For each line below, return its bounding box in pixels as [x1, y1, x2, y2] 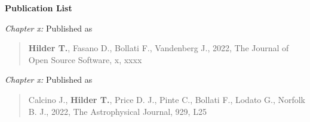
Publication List [5, 2, 72, 14]
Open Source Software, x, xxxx [28, 53, 142, 65]
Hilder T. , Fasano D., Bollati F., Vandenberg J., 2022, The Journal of [28, 42, 289, 54]
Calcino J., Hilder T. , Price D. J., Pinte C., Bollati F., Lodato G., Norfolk [28, 93, 305, 105]
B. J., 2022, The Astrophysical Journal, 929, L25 [28, 105, 207, 117]
